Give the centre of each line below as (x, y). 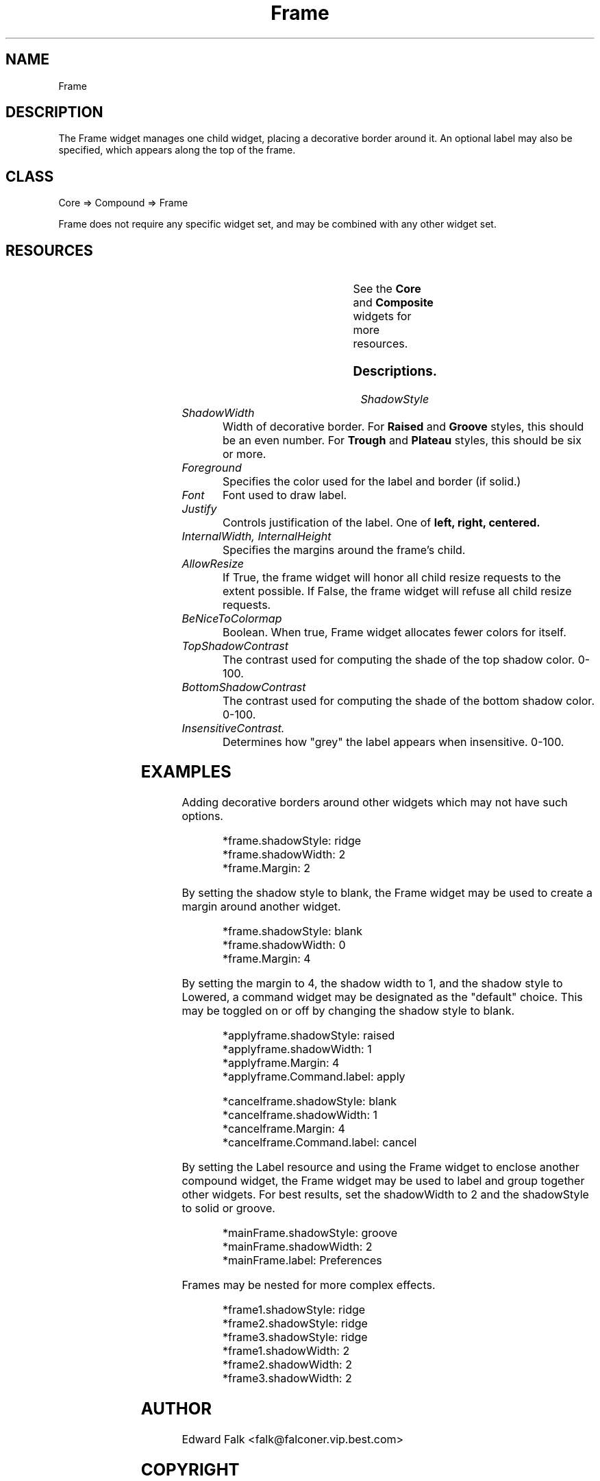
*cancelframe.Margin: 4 (284, 1129)
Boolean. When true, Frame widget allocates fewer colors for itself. (394, 632)
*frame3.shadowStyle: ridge (295, 1337)
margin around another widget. (261, 907)
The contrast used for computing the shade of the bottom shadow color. (408, 700)
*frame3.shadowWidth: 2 (287, 1378)
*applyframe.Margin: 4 (281, 1063)
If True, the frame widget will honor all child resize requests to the (391, 577)
